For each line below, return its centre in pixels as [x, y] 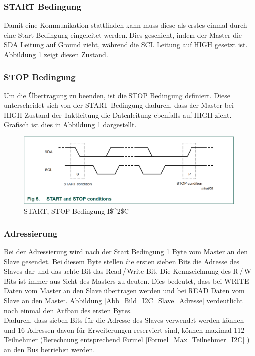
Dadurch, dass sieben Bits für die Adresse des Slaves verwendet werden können [124, 320]
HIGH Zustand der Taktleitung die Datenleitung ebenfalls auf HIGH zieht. [118, 115]
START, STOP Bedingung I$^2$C [76, 211]
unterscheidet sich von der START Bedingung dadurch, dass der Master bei [119, 105]
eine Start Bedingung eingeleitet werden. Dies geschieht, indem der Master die [123, 35]
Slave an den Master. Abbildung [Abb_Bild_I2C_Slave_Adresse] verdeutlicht [123, 300]
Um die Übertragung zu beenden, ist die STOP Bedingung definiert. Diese [117, 95]
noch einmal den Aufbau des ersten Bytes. [68, 310]
